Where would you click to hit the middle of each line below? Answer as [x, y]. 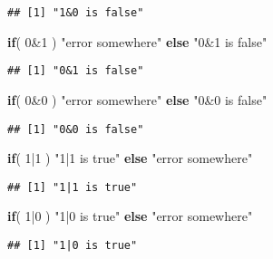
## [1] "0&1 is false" [76, 71]
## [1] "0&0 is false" [76, 129]
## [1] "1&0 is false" [76, 13]
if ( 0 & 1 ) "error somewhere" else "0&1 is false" [137, 41]
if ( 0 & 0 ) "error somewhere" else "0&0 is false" [137, 99]
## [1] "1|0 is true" [73, 245]
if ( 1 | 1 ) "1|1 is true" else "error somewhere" [130, 158]
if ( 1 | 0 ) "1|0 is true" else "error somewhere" [130, 216]
